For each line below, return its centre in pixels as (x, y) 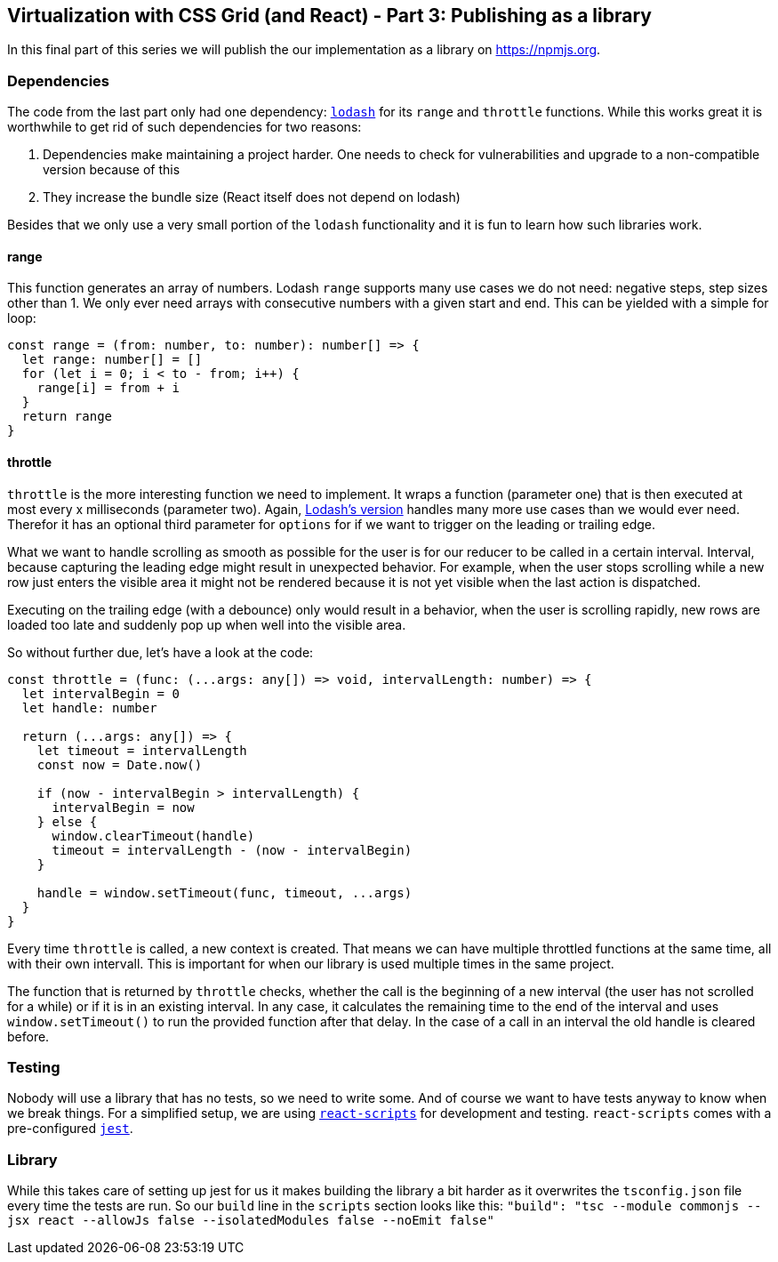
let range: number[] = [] (112, 360)
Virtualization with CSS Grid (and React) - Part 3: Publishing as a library (329, 16)
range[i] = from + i (108, 388)
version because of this (112, 170)
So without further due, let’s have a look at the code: (160, 652)
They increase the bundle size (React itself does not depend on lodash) (252, 197)
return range (67, 417)
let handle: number (89, 707)
